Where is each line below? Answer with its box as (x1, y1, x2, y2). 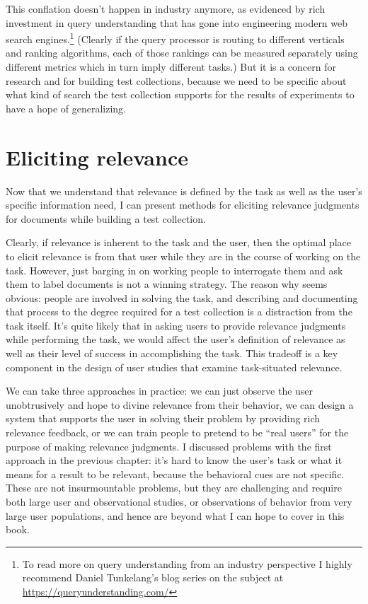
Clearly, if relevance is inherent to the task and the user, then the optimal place (6, 235, 352, 250)
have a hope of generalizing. (6, 100, 126, 115)
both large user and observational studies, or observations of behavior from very (6, 494, 352, 509)
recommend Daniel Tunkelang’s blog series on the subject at (22, 570, 284, 585)
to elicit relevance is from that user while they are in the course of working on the (6, 248, 361, 263)
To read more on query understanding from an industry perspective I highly (22, 556, 352, 571)
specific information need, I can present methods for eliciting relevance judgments (6, 197, 360, 212)
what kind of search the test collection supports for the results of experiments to (6, 87, 355, 102)
